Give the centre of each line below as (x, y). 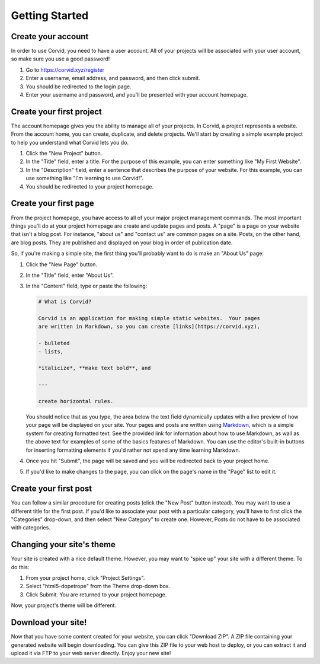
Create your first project (56, 112)
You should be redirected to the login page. (79, 87)
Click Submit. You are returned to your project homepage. (96, 594)
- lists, (51, 352)
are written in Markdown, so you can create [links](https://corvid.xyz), (149, 327)
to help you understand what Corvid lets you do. (70, 142)
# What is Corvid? (65, 302)
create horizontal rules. (76, 401)
